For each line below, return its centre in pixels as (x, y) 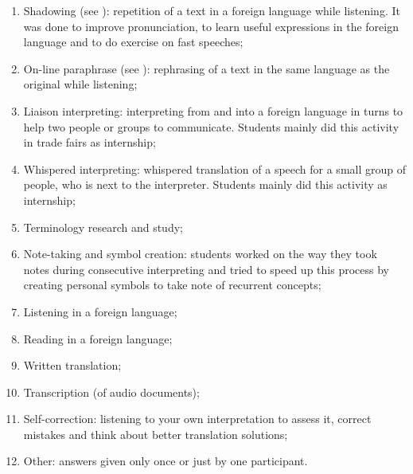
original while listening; (80, 84)
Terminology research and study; (103, 227)
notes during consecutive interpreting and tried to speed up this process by (206, 269)
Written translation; (72, 365)
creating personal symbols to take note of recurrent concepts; (172, 285)
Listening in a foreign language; (100, 311)
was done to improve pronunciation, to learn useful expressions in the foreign (211, 26)
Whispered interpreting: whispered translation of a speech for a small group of (214, 168)
